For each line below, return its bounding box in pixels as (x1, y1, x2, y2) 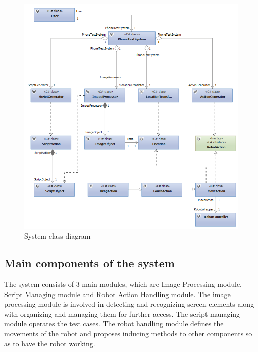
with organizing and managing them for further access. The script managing (4, 308, 240, 319)
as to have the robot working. (4, 338, 95, 348)
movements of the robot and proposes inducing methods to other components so (4, 328, 252, 338)
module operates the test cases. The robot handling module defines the (4, 318, 224, 329)
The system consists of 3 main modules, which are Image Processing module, (4, 279, 242, 289)
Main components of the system (4, 255, 175, 271)
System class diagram (24, 230, 91, 241)
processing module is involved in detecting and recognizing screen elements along (4, 299, 254, 309)
